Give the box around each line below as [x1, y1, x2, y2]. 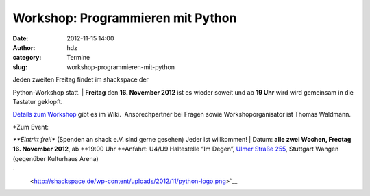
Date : [12, 34, 29, 42]
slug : [12, 62, 27, 71]
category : [12, 53, 42, 62]
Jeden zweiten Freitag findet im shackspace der [12, 75, 149, 84]
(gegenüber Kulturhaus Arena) [12, 154, 99, 162]
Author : [12, 43, 36, 51]
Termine [66, 53, 90, 62]
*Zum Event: [12, 123, 49, 131]
